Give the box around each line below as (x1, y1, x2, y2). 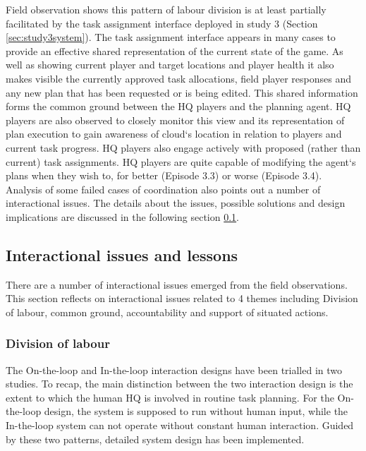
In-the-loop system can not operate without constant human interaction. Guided (6, 418, 354, 433)
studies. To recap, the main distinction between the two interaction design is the (6, 376, 353, 391)
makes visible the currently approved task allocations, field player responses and (6, 71, 351, 85)
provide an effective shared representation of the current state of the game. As (6, 43, 343, 58)
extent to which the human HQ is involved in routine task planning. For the (6, 390, 334, 404)
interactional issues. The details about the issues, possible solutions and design (6, 196, 346, 210)
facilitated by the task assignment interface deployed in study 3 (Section (6, 16, 318, 30)
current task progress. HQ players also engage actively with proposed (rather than (6, 140, 361, 155)
